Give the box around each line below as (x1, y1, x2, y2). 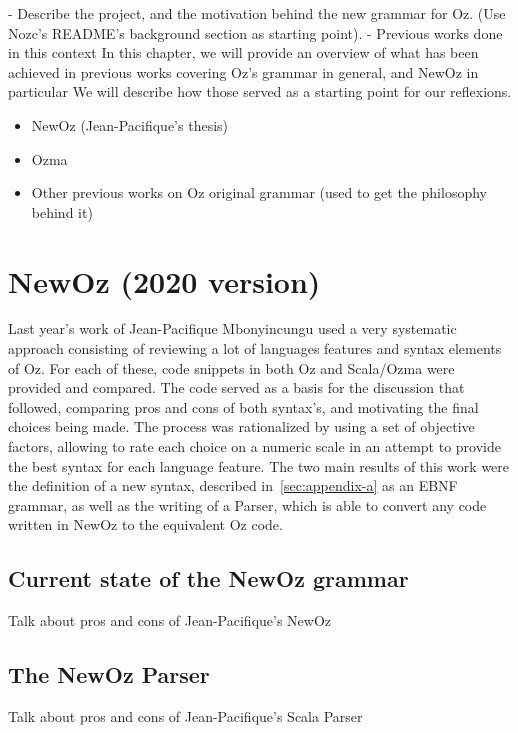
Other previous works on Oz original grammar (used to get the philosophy (31, 182, 487, 203)
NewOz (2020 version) (8, 260, 321, 301)
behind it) (31, 201, 93, 222)
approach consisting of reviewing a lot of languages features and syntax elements (8, 338, 502, 359)
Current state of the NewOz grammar (8, 563, 409, 594)
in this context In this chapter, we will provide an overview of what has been (8, 42, 479, 63)
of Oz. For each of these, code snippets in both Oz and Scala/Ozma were (8, 357, 455, 378)
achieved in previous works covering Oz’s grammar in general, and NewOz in (8, 61, 479, 82)
